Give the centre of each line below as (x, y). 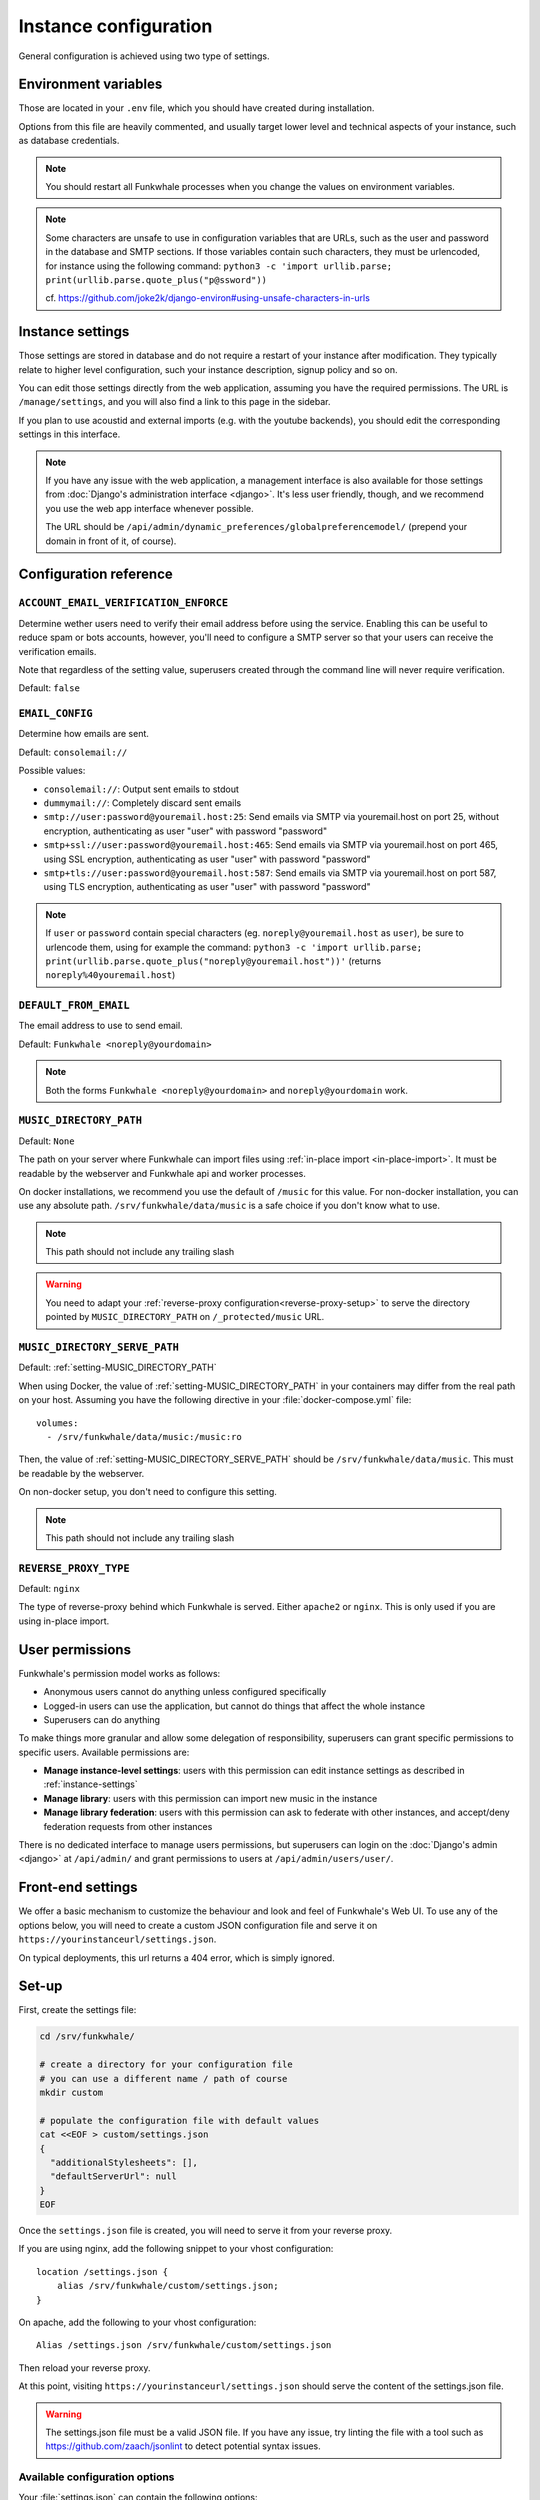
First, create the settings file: (77, 2010)
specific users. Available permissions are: (104, 1752)
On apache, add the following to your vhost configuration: (137, 2322)
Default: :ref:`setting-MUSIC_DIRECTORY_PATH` (117, 1367)
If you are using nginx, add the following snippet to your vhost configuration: (176, 2249)
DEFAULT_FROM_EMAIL (74, 1005)
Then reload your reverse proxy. (84, 2367)
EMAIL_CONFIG (56, 713)
